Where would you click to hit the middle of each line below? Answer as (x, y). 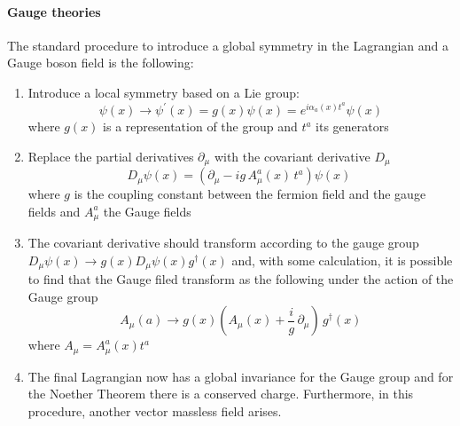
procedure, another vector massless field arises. (155, 411)
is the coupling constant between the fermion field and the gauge (250, 194)
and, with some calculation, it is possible (342, 260)
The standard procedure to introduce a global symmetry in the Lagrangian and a (228, 45)
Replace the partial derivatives (111, 156)
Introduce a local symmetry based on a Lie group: (164, 92)
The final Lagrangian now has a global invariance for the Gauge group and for (241, 376)
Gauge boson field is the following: (101, 63)
